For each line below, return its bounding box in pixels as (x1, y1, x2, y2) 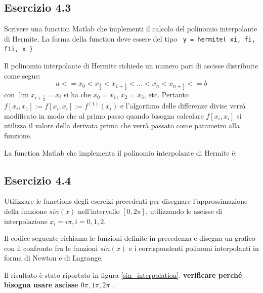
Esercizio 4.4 (4, 172, 71, 188)
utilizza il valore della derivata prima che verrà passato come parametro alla (4, 120, 240, 131)
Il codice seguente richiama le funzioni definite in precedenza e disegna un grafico (4, 233, 255, 243)
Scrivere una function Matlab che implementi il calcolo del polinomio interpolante (4, 23, 257, 34)
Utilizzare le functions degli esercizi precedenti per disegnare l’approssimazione (4, 196, 248, 206)
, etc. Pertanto (144, 89, 189, 99)
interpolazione (4, 215, 48, 226)
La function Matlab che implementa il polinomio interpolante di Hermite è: (4, 147, 237, 158)
